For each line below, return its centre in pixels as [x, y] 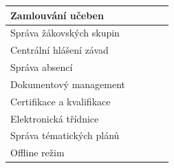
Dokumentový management [68, 84]
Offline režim [37, 153]
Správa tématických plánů [65, 135]
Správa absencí [42, 67]
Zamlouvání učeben [57, 15]
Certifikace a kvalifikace [61, 101]
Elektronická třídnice [55, 118]
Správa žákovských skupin [65, 33]
